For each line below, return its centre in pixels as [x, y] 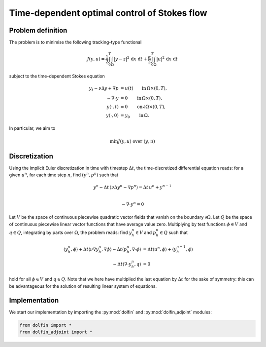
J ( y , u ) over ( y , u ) [136, 141]
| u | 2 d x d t [167, 58]
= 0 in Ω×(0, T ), [141, 98]
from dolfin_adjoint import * [56, 332]
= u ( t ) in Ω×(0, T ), [144, 88]
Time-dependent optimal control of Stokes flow [108, 13]
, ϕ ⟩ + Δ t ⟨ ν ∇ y [85, 250]
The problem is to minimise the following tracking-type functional [75, 42]
